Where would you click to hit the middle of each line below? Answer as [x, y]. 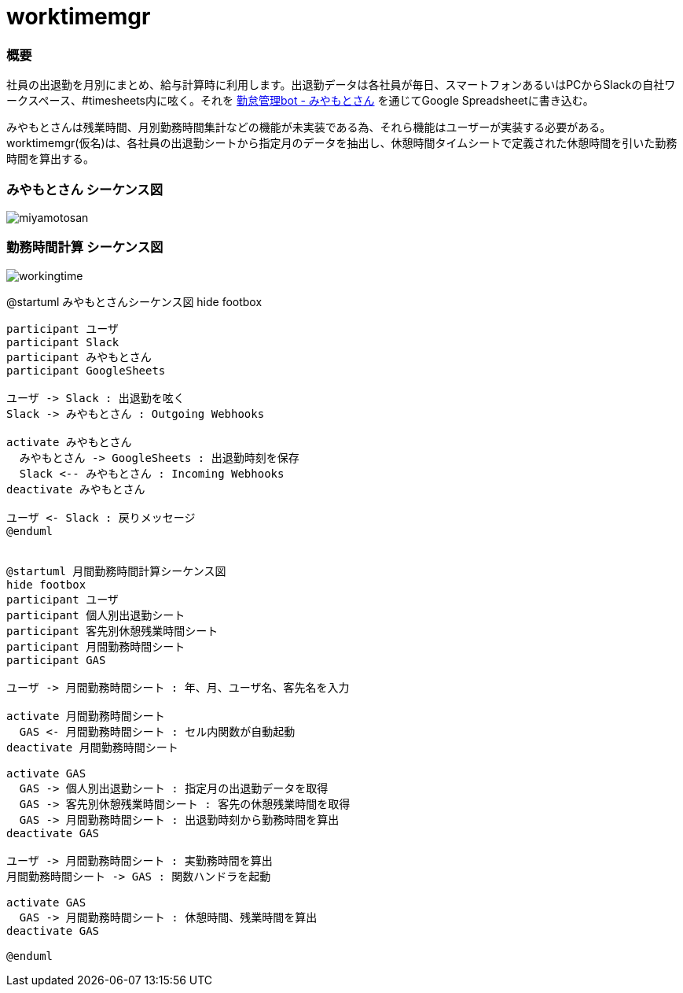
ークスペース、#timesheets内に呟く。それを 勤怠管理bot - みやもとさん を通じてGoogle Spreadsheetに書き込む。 [300, 101]
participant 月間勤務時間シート [96, 646]
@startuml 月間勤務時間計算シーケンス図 [116, 571]
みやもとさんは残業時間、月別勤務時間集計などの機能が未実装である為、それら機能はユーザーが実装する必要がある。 [309, 127]
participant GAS [56, 660]
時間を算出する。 [50, 159]
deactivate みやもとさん [76, 489]
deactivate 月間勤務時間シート [92, 747]
